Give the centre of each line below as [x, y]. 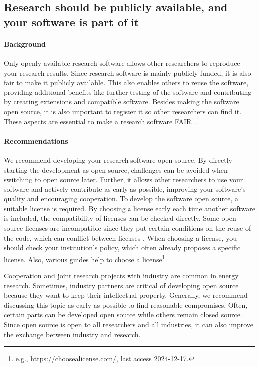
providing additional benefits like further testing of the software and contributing [128, 92]
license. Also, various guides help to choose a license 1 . [86, 258]
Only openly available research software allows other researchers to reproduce [122, 62]
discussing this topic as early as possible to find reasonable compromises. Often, [126, 305]
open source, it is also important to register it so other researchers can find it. [123, 111]
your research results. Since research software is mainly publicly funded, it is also [128, 72]
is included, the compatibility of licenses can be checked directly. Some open [120, 218]
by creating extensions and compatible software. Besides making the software [122, 102]
